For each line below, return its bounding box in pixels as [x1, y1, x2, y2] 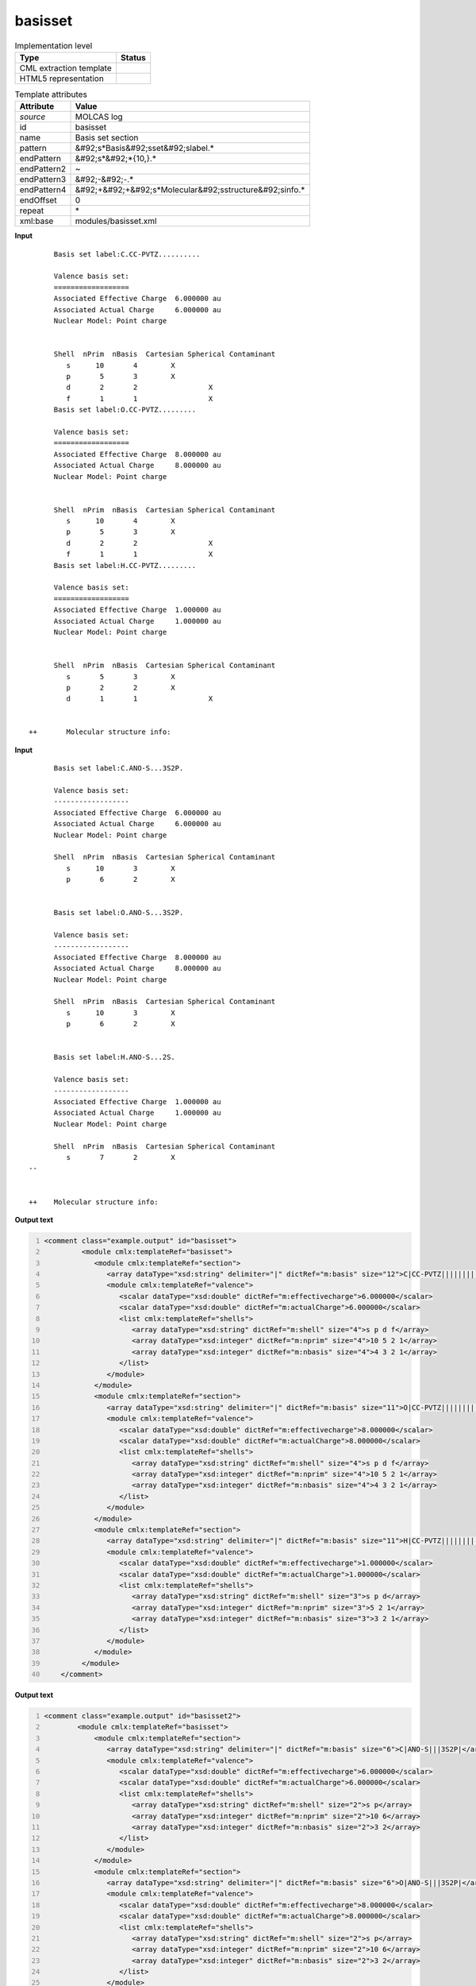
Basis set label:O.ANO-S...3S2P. [53, 908, 184, 918]
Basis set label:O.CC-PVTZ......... [53, 405, 197, 415]
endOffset [19, 195, 57, 206]
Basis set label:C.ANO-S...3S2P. [53, 763, 184, 773]
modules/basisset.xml [75, 215, 157, 226]
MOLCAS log [75, 111, 123, 122]
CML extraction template [19, 62, 112, 73]
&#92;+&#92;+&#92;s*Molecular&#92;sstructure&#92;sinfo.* [75, 184, 305, 195]
